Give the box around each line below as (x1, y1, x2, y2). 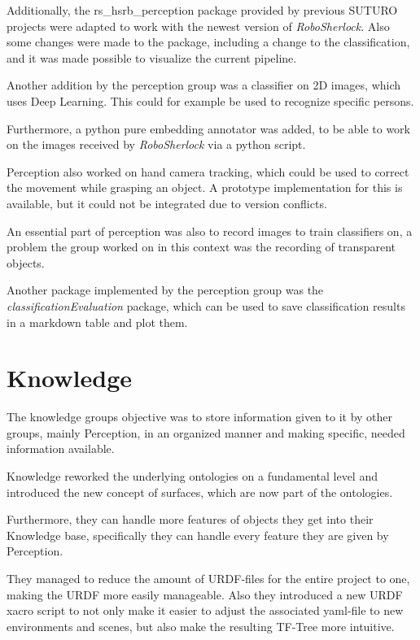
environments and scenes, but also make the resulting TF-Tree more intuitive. (7, 617, 395, 634)
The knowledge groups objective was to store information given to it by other (7, 408, 393, 425)
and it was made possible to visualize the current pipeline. (7, 49, 297, 66)
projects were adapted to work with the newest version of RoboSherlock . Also (7, 17, 390, 34)
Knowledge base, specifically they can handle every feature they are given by (7, 526, 389, 543)
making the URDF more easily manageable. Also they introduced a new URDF (7, 586, 403, 603)
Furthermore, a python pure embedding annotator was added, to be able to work (7, 120, 410, 137)
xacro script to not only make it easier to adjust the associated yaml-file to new (7, 602, 404, 619)
